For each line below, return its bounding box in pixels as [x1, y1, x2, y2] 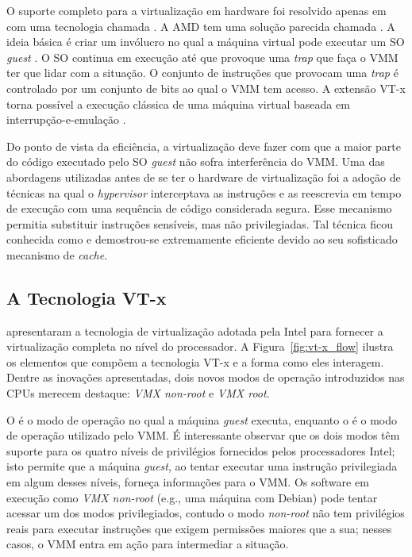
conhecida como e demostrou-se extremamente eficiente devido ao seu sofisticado [6, 231, 398, 248]
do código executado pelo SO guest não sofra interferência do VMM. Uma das [6, 153, 385, 170]
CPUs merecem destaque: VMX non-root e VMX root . [6, 385, 270, 401]
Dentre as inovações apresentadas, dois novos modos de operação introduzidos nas [6, 369, 405, 386]
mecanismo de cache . [6, 246, 108, 263]
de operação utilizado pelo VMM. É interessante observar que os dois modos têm [6, 427, 400, 444]
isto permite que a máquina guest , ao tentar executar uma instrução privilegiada [6, 458, 398, 474]
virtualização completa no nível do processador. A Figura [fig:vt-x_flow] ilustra [6, 338, 394, 355]
